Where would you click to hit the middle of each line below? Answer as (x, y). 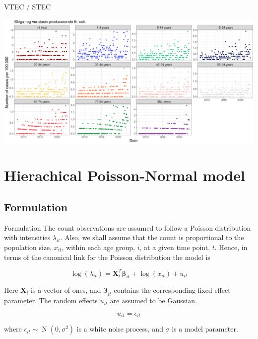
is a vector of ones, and (66, 290)
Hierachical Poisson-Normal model (125, 175)
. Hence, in (231, 247)
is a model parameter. (205, 329)
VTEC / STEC (28, 6)
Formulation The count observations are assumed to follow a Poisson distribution (128, 227)
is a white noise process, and (120, 329)
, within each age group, (98, 247)
